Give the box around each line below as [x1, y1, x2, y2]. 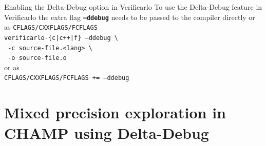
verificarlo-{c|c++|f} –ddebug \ [4, 34, 118, 41]
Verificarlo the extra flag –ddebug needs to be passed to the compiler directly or [4, 11, 255, 22]
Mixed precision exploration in [4, 102, 226, 123]
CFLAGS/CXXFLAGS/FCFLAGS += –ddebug [4, 74, 129, 82]
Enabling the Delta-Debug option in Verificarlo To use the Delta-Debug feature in [4, 2, 262, 12]
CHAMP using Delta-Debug [4, 122, 209, 143]
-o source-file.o [8, 54, 67, 62]
